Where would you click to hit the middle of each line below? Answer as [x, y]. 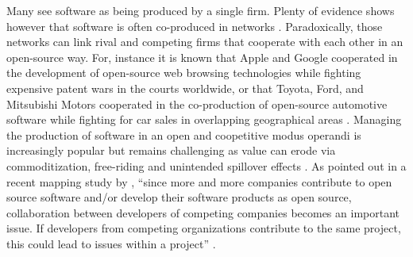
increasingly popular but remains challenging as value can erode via [171, 150]
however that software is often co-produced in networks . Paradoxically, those [195, 26]
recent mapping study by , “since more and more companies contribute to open [199, 181]
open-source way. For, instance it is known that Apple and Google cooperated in [202, 57]
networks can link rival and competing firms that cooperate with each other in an [205, 42]
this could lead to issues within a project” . [111, 243]
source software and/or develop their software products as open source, [179, 197]
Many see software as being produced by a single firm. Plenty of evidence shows [201, 10]
